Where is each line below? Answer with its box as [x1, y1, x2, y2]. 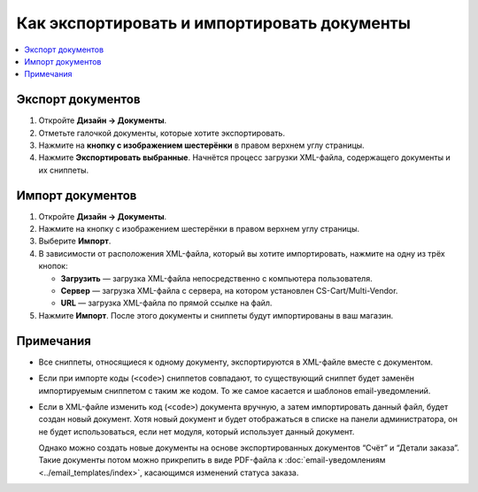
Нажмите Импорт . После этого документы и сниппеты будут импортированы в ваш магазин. [38, 310, 394, 320]
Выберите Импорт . [38, 235, 112, 247]
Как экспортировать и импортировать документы [16, 13, 412, 33]
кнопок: [38, 261, 68, 272]
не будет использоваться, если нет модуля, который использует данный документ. [38, 426, 355, 437]
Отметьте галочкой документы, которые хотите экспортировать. [38, 127, 285, 138]
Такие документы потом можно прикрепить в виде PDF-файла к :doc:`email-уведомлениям [38, 455, 386, 465]
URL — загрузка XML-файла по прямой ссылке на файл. [60, 297, 273, 309]
